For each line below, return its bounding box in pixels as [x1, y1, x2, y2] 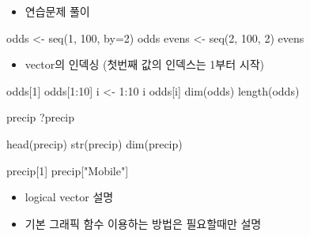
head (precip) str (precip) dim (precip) [6, 135, 183, 152]
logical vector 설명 [25, 189, 114, 205]
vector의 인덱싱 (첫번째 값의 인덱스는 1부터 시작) [25, 56, 264, 73]
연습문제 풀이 [25, 3, 90, 19]
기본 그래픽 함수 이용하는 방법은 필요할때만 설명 [25, 215, 262, 231]
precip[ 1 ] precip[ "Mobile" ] [6, 162, 129, 178]
